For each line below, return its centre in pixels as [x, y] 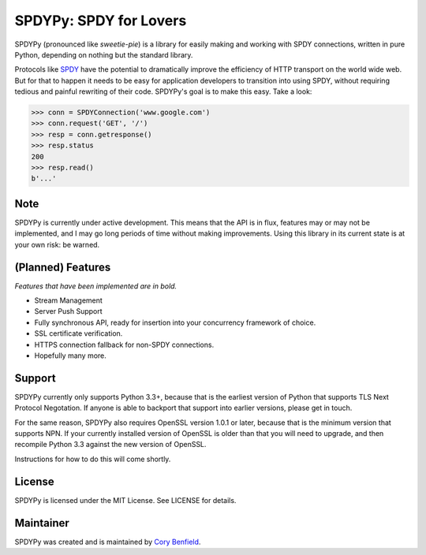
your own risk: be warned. [57, 244]
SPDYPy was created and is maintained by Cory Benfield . [108, 542]
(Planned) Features [63, 267]
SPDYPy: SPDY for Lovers [101, 20]
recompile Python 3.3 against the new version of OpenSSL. [110, 445]
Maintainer [42, 523]
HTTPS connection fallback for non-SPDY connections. [124, 345]
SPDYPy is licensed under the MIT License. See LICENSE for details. [125, 500]
